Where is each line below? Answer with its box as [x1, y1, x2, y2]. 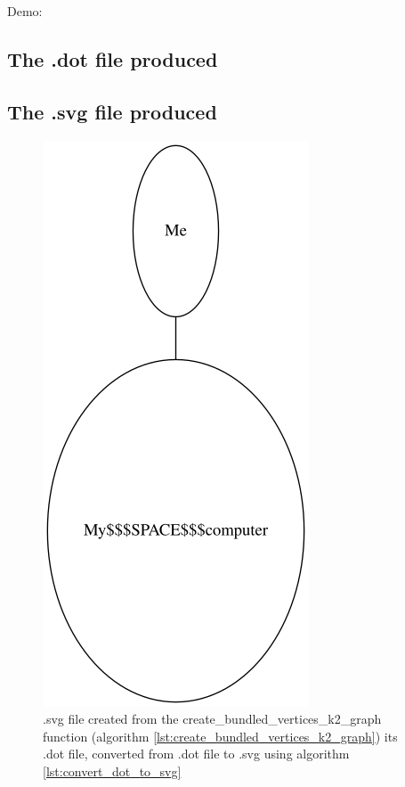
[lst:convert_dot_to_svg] [43, 761, 182, 780]
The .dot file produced [7, 45, 218, 72]
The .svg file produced [7, 97, 217, 125]
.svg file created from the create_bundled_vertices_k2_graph [43, 709, 382, 728]
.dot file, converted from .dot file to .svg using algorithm [43, 744, 350, 763]
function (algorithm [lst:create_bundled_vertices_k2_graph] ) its [43, 726, 398, 745]
